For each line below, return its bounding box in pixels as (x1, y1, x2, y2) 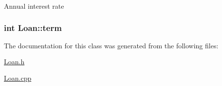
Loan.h (4, 57, 25, 67)
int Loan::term (4, 21, 62, 33)
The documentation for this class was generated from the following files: (4, 40, 219, 50)
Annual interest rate (4, 1, 64, 11)
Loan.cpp (4, 73, 32, 83)
